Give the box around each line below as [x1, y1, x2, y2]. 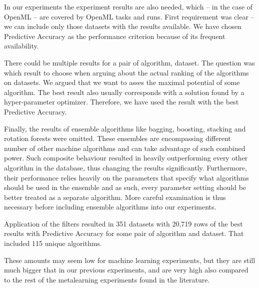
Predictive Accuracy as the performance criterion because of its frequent [4, 30, 225, 41]
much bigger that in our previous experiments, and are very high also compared [4, 264, 248, 275]
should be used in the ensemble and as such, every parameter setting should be [4, 182, 246, 192]
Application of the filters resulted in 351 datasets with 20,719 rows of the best [4, 218, 243, 228]
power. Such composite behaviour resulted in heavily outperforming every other [4, 152, 248, 163]
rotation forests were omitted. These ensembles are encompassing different [4, 133, 231, 143]
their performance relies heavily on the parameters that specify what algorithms [4, 172, 249, 182]
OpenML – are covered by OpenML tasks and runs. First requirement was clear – [4, 11, 254, 21]
